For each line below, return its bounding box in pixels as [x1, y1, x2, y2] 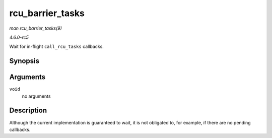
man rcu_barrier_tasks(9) [9, 25, 62, 31]
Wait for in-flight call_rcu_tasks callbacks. [9, 43, 104, 50]
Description [9, 106, 47, 115]
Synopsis [9, 57, 40, 65]
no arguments [22, 93, 51, 99]
